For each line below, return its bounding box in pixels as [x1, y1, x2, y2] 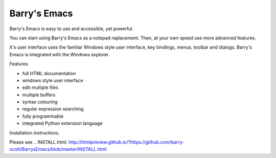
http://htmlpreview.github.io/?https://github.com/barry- [68, 139, 185, 145]
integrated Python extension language [22, 120, 103, 126]
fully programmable [22, 113, 64, 119]
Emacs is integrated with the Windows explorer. [9, 51, 110, 57]
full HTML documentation [22, 70, 76, 76]
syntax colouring [22, 99, 58, 105]
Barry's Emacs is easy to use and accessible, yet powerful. [9, 26, 134, 32]
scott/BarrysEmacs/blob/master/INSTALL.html [9, 146, 107, 152]
